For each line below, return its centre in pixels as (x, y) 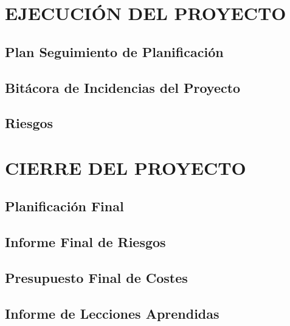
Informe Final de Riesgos (85, 242)
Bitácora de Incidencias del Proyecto (123, 87)
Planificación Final (64, 206)
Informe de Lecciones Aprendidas (112, 313)
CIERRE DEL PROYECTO (126, 167)
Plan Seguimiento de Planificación (114, 51)
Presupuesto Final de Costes (96, 278)
